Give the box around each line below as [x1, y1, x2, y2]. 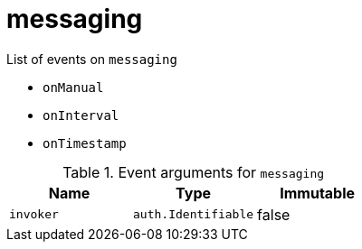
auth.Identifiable [133, 207, 254, 222]
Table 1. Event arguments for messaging [62, 162, 325, 181]
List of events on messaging [6, 51, 177, 67]
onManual [43, 79, 104, 95]
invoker [9, 207, 59, 222]
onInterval [43, 107, 119, 123]
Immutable [280, 183, 356, 202]
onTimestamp [43, 135, 127, 151]
